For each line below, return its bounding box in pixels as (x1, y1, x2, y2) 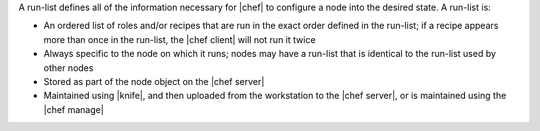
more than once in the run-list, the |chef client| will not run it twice (43, 33, 316, 45)
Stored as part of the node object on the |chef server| (43, 75, 265, 87)
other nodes (43, 61, 94, 74)
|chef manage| (43, 103, 104, 115)
